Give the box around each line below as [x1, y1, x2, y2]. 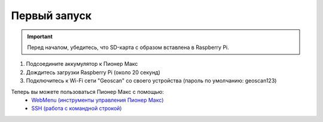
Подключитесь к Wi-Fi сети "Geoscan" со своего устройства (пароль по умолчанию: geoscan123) [26, 77, 277, 84]
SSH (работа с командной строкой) [31, 105, 122, 112]
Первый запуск [11, 9, 92, 22]
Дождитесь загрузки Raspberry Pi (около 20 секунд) [26, 69, 161, 76]
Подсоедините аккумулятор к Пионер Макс [26, 60, 138, 68]
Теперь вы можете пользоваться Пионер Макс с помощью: [11, 88, 164, 95]
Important [27, 33, 53, 40]
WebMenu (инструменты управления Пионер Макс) [31, 96, 164, 103]
